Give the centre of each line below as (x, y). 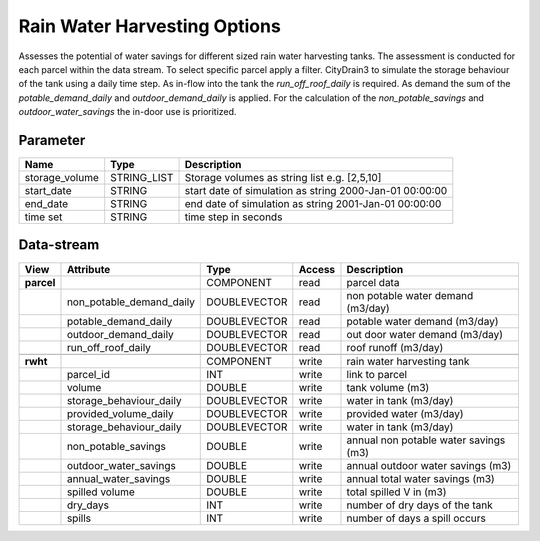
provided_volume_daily (120, 413)
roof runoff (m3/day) (395, 347)
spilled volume (100, 492)
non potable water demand (410, 295)
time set (43, 217)
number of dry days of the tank (420, 505)
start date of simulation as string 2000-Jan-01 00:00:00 (316, 191)
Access (317, 269)
